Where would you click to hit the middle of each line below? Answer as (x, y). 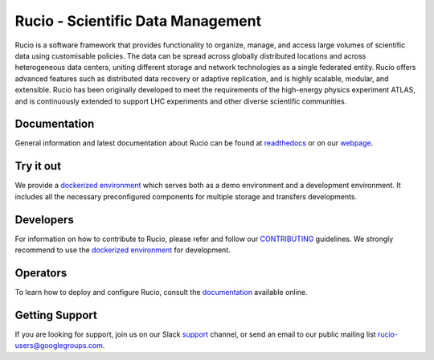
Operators (41, 273)
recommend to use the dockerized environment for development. (123, 250)
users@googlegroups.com (59, 346)
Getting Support (56, 315)
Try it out (38, 166)
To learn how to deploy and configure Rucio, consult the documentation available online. (162, 292)
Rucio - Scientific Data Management (138, 21)
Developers (44, 220)
